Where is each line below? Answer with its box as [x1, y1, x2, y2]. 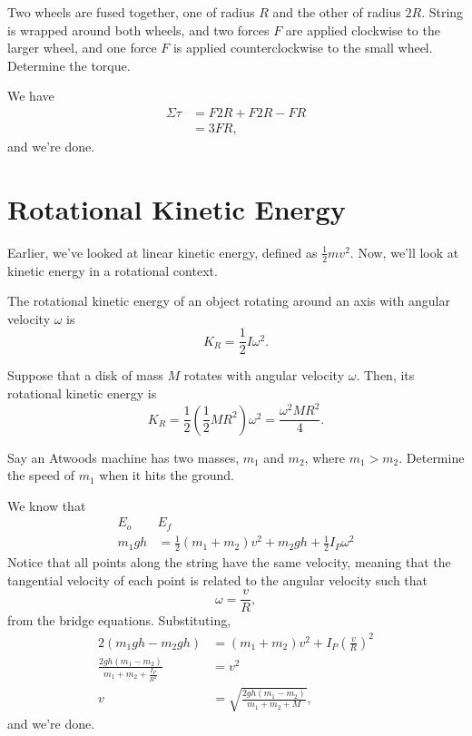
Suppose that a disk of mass [7, 366, 163, 385]
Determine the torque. [7, 55, 131, 74]
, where [304, 447, 345, 466]
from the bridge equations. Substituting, [7, 611, 231, 630]
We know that [7, 496, 86, 515]
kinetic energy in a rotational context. [7, 260, 218, 280]
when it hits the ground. [99, 466, 234, 485]
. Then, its [356, 366, 415, 385]
